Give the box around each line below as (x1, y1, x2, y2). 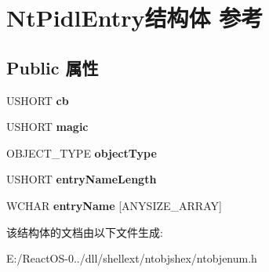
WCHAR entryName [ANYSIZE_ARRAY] (6, 197, 222, 213)
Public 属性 (6, 55, 99, 79)
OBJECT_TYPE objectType (6, 144, 157, 161)
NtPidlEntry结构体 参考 (6, 2, 264, 34)
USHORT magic (6, 118, 89, 135)
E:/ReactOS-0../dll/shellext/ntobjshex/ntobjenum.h (6, 250, 257, 267)
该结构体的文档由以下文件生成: (6, 223, 163, 240)
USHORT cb (6, 92, 69, 108)
